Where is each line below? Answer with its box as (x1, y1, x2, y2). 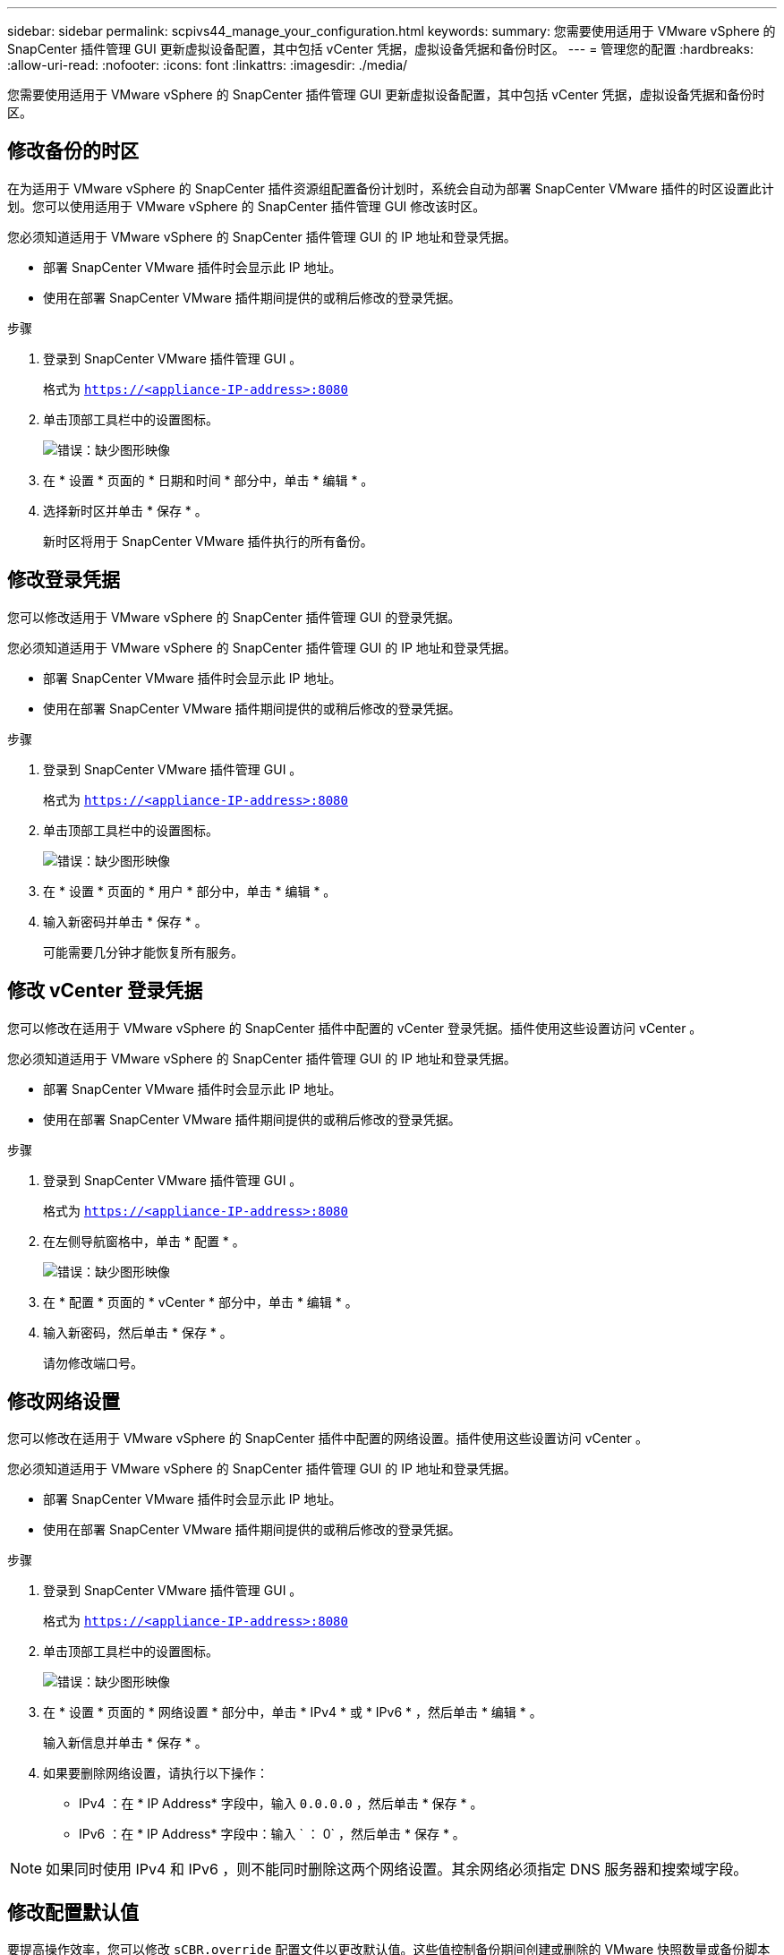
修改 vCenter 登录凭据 (7, 979, 203, 1003)
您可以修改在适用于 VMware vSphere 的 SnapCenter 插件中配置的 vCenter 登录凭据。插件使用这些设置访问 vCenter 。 (7, 1020, 703, 1036)
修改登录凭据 (7, 568, 120, 592)
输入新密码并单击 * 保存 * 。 (43, 913, 208, 929)
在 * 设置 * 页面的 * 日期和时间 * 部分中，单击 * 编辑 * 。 (43, 472, 374, 488)
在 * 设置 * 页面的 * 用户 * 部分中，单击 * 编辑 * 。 (43, 883, 337, 899)
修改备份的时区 (7, 140, 139, 163)
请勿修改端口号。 (43, 1354, 143, 1370)
